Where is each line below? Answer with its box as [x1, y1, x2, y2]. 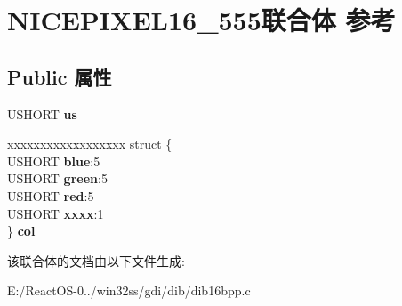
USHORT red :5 [7, 186, 94, 205]
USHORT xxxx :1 [7, 204, 104, 222]
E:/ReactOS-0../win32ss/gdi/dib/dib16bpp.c [7, 281, 251, 300]
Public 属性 [7, 62, 112, 90]
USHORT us [7, 104, 77, 123]
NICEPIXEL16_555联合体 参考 [7, 2, 396, 38]
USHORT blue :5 [7, 151, 100, 170]
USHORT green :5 [7, 169, 108, 188]
